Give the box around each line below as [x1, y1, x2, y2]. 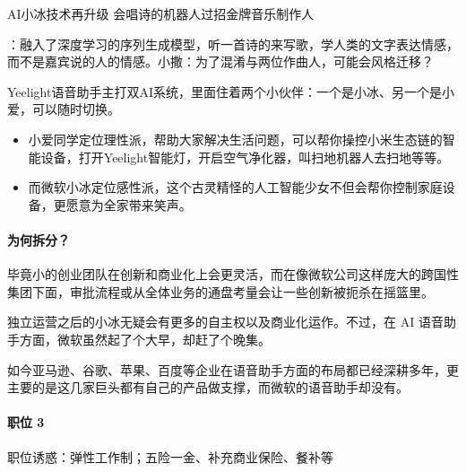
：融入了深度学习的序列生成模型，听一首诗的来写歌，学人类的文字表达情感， [7, 34, 459, 53]
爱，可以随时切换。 [7, 100, 120, 118]
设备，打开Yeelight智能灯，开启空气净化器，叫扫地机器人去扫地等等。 [40, 147, 450, 166]
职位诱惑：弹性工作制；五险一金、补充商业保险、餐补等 [7, 447, 333, 466]
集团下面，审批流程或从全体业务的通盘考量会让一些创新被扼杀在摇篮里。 [7, 282, 434, 301]
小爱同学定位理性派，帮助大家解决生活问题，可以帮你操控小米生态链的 [28, 129, 443, 148]
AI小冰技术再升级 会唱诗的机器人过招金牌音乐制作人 [7, 4, 315, 22]
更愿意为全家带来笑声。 [53, 195, 192, 214]
